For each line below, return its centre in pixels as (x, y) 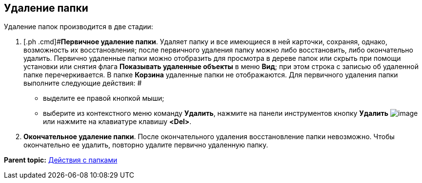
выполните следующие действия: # (83, 83)
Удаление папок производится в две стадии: (79, 27)
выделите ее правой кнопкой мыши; (104, 98)
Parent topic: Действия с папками (61, 160)
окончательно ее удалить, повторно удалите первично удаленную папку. (146, 145)
